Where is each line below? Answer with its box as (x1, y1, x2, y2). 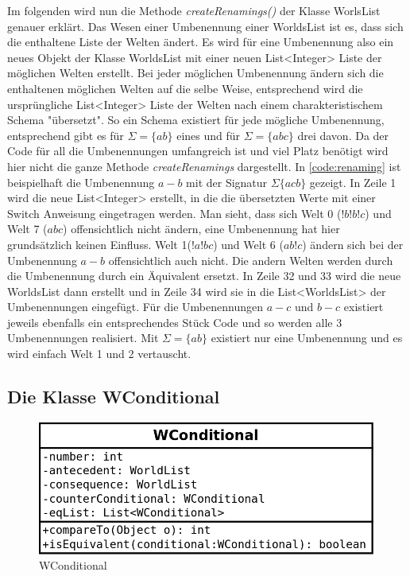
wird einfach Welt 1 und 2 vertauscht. (7, 345, 191, 362)
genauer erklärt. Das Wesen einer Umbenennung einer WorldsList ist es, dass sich (7, 18, 404, 34)
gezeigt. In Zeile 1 (309, 173, 396, 190)
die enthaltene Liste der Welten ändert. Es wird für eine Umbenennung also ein (7, 33, 394, 50)
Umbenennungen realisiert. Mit (7, 329, 159, 346)
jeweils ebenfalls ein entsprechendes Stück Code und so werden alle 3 (7, 313, 342, 330)
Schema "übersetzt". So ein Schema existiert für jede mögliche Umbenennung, (7, 111, 385, 128)
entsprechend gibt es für (7, 126, 124, 143)
